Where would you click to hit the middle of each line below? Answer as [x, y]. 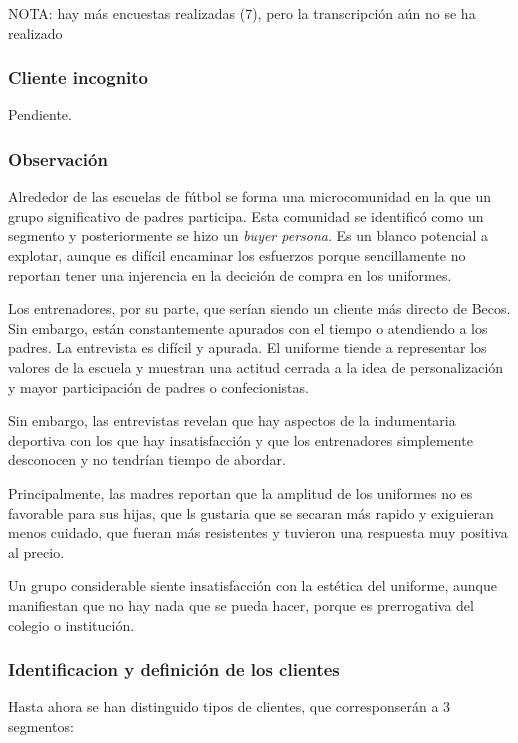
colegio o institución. [71, 624]
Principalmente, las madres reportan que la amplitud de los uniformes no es [240, 492]
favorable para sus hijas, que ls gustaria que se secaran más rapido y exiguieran [251, 512]
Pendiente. [40, 114]
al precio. [36, 551]
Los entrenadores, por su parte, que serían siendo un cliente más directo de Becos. [259, 308]
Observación [58, 158]
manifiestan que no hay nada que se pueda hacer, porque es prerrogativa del [241, 604]
